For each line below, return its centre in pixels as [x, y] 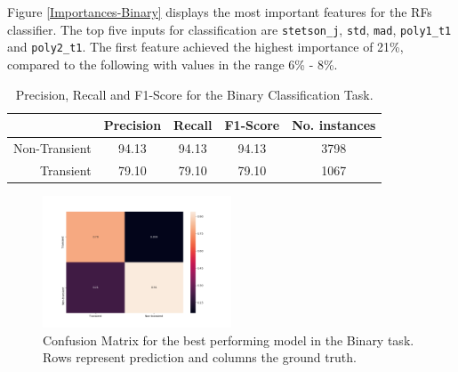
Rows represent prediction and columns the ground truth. [200, 357]
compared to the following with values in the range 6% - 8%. [173, 64]
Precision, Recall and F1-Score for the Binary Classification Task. [194, 94]
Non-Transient [52, 147]
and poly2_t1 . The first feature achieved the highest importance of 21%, [205, 47]
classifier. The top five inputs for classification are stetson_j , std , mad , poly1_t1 [229, 29]
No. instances [334, 125]
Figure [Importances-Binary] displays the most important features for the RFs [220, 12]
